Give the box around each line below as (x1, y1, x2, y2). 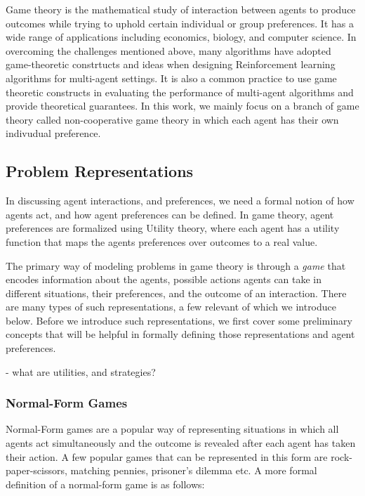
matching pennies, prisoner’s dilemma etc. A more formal (70, 463, 317, 478)
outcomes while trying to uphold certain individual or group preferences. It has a (6, 15, 354, 30)
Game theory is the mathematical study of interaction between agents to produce (6, 2, 356, 16)
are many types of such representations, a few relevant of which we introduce (6, 299, 337, 314)
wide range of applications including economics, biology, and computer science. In (6, 30, 357, 44)
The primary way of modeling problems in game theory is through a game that (6, 258, 346, 273)
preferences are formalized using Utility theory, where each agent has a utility (6, 221, 340, 235)
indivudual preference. (6, 126, 101, 141)
